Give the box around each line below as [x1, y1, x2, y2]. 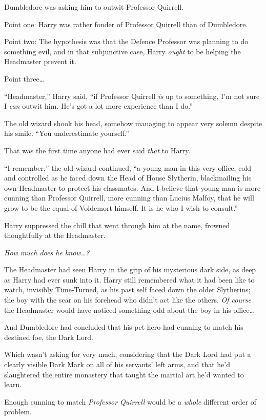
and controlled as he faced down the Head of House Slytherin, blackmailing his [4, 172, 252, 183]
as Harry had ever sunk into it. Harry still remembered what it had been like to [4, 274, 255, 285]
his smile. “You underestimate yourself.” [4, 128, 129, 138]
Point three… [4, 73, 45, 84]
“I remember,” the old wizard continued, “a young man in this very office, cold [4, 162, 252, 173]
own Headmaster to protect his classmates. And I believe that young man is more [4, 182, 261, 193]
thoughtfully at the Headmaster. [4, 230, 106, 241]
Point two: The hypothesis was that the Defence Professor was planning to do [4, 36, 249, 47]
